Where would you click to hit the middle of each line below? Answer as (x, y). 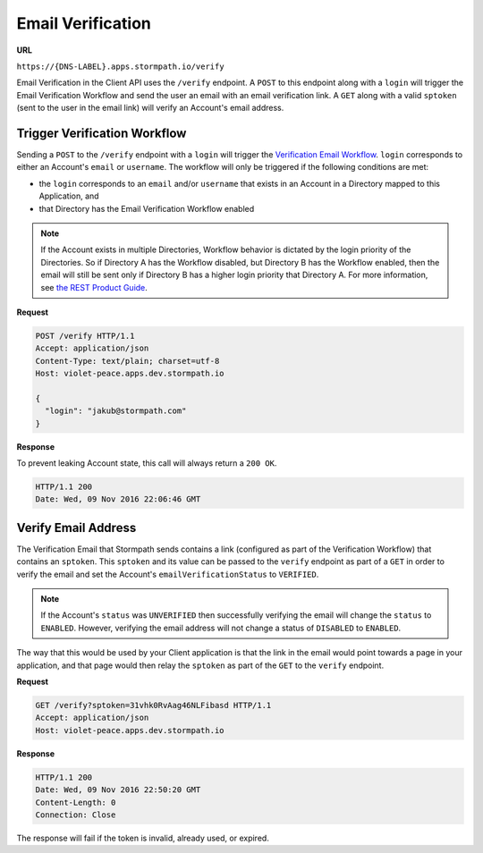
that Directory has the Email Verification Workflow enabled (147, 208)
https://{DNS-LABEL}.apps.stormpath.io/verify (120, 66)
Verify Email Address (76, 528)
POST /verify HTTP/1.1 (85, 336)
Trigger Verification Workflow (102, 133)
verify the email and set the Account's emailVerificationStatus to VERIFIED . (168, 574)
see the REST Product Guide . (94, 287)
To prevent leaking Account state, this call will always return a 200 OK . (147, 463)
